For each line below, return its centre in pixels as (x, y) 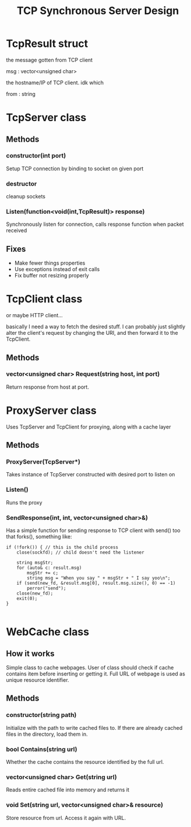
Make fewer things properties (50, 263)
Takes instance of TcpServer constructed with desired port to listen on (91, 475)
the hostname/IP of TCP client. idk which (55, 83)
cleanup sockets (26, 197)
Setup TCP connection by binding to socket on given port (75, 169)
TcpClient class (44, 299)
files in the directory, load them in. (47, 734)
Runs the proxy (24, 502)
